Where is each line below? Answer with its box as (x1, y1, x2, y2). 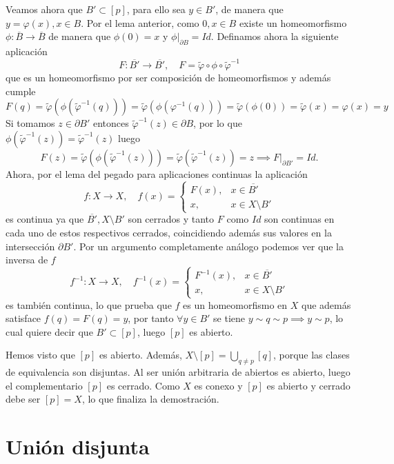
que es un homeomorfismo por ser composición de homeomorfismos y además (6, 70, 331, 85)
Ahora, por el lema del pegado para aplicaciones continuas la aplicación (6, 167, 308, 181)
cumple (6, 83, 36, 98)
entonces (93, 116, 129, 130)
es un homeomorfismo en (183, 297, 288, 312)
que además (302, 297, 351, 312)
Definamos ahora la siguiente (217, 29, 339, 43)
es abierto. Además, (99, 347, 182, 362)
